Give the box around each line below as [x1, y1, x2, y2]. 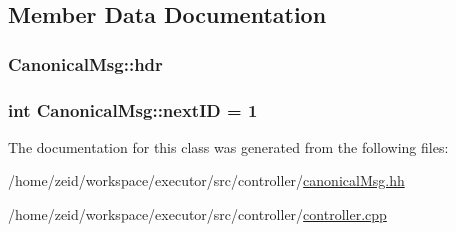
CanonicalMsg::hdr [8, 51, 163, 76]
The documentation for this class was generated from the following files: [8, 136, 449, 157]
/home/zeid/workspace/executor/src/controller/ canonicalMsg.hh [8, 170, 405, 191]
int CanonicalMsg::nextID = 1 [8, 97, 258, 122]
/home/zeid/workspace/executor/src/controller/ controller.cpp [8, 204, 387, 225]
